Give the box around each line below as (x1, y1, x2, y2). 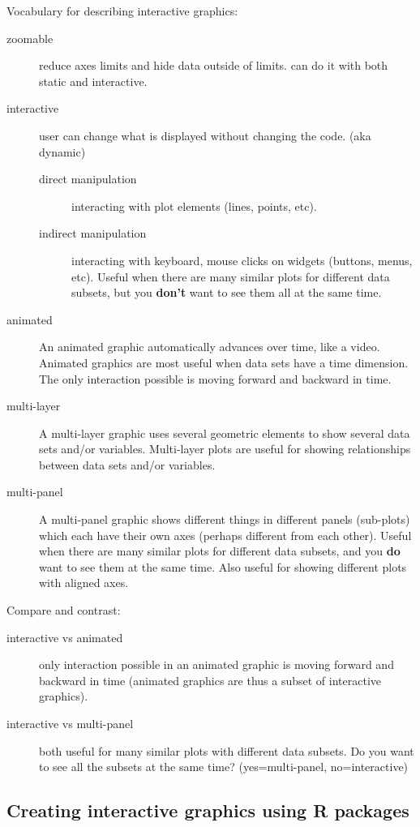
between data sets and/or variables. (39, 456, 216, 473)
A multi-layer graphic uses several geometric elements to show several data (39, 424, 410, 441)
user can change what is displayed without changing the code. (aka (39, 126, 371, 144)
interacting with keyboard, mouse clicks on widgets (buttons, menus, (71, 251, 413, 268)
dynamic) (39, 143, 86, 160)
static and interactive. (39, 72, 148, 89)
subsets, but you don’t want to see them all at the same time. (71, 284, 382, 301)
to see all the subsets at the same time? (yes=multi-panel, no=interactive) (39, 758, 409, 775)
